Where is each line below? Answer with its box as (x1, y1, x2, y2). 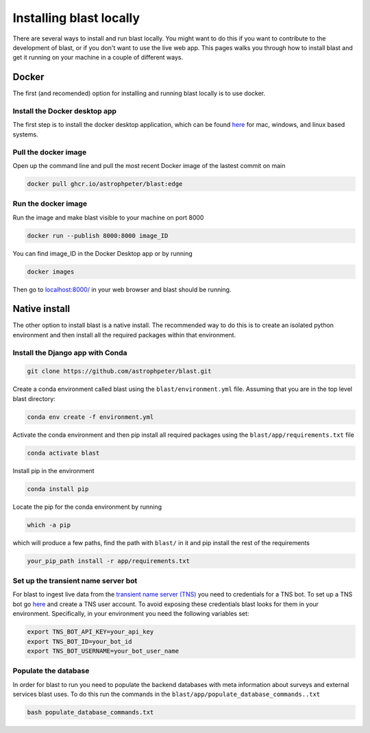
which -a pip (27, 521, 71, 529)
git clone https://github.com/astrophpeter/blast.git (27, 368, 212, 375)
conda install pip (27, 485, 89, 493)
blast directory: (12, 394, 56, 402)
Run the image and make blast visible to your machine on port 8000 (12, 213, 204, 221)
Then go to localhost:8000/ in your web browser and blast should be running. (12, 285, 232, 293)
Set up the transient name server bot (12, 576, 138, 586)
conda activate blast (27, 449, 100, 457)
